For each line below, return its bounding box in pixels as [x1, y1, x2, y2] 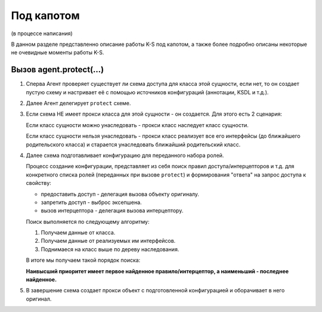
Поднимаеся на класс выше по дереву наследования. [41, 245, 179, 253]
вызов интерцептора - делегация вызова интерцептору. [41, 207, 184, 214]
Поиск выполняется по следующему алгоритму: [26, 218, 150, 225]
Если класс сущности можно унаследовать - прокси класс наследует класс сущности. [26, 121, 249, 128]
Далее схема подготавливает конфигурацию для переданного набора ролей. [26, 152, 224, 159]
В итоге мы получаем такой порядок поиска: [26, 257, 141, 264]
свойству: [26, 180, 52, 187]
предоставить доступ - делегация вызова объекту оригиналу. [41, 190, 200, 197]
